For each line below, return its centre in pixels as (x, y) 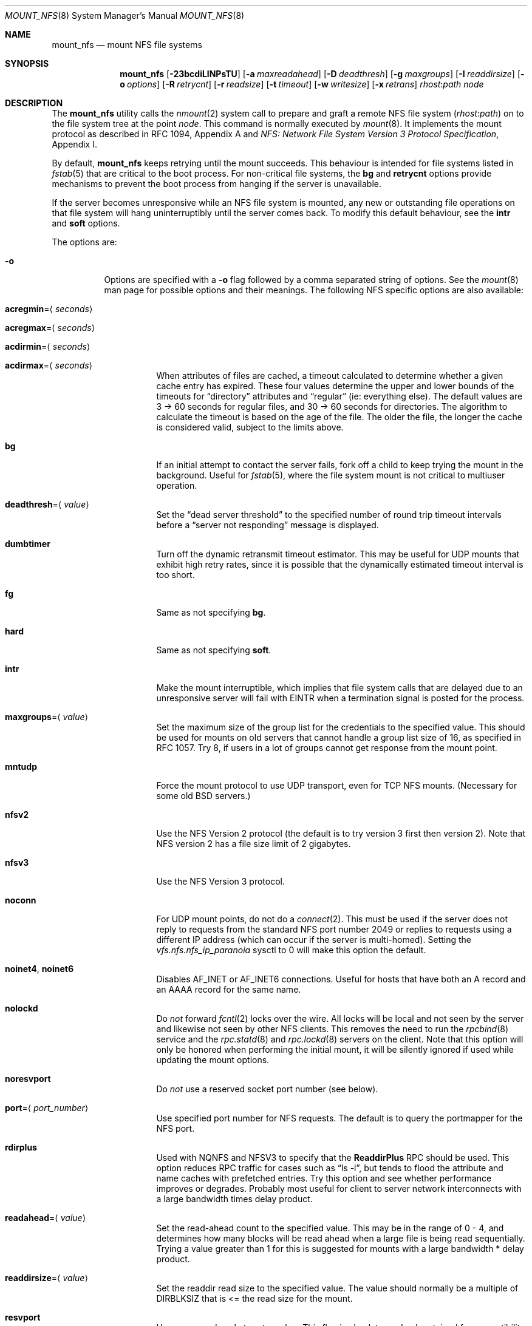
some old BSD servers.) (203, 796)
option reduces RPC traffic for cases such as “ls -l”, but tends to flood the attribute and (330, 1168)
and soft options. (86, 223)
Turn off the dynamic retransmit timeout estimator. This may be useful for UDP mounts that (338, 554)
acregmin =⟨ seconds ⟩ (49, 309)
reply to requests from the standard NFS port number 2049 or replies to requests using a (334, 929)
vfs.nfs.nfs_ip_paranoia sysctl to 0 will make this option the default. (291, 950)
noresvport (28, 1079)
